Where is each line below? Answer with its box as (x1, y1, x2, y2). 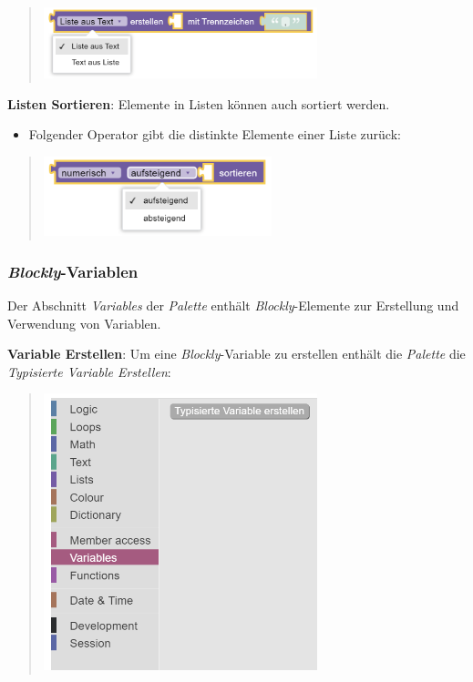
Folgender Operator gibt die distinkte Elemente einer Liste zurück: (28, 125, 401, 144)
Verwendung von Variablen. (7, 313, 161, 332)
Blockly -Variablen (7, 260, 139, 282)
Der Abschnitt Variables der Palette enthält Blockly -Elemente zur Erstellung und (7, 295, 459, 314)
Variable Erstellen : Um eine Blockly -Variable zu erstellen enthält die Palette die (7, 344, 466, 363)
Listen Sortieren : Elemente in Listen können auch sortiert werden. (7, 94, 390, 113)
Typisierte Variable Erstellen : (7, 361, 171, 381)
